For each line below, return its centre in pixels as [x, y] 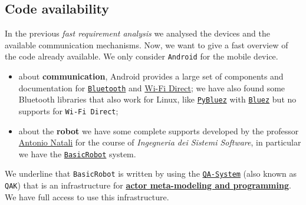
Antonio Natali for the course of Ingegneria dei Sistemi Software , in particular [160, 142]
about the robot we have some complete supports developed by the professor [159, 130]
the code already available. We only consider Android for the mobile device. [142, 56]
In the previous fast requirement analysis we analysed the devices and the [137, 33]
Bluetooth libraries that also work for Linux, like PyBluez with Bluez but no [157, 99]
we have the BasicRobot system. [77, 153]
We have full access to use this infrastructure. [87, 196]
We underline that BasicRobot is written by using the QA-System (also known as [151, 173]
